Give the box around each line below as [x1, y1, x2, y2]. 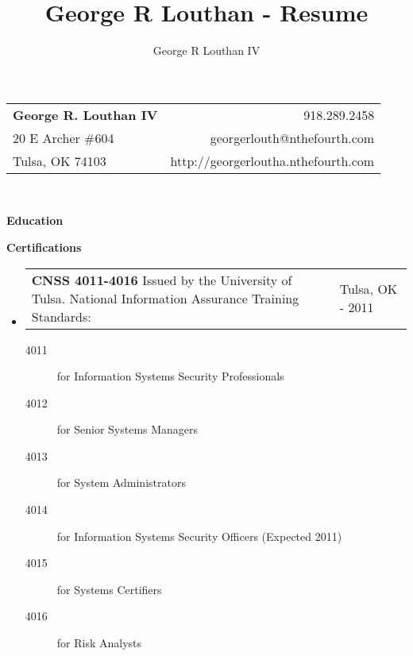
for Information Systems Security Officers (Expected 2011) [56, 527, 342, 544]
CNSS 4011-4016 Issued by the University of [31, 270, 292, 289]
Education [6, 212, 64, 229]
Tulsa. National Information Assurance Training [31, 288, 299, 307]
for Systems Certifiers [56, 581, 162, 597]
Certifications [6, 238, 82, 255]
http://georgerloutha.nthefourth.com [170, 151, 375, 170]
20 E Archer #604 [13, 128, 114, 147]
